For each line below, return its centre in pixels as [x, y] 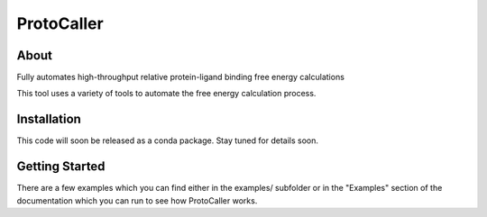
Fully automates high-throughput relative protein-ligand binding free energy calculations [180, 77]
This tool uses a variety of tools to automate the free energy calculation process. [166, 94]
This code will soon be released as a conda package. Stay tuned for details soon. [168, 140]
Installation [49, 119]
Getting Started [61, 167]
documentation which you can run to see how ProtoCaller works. [137, 200]
